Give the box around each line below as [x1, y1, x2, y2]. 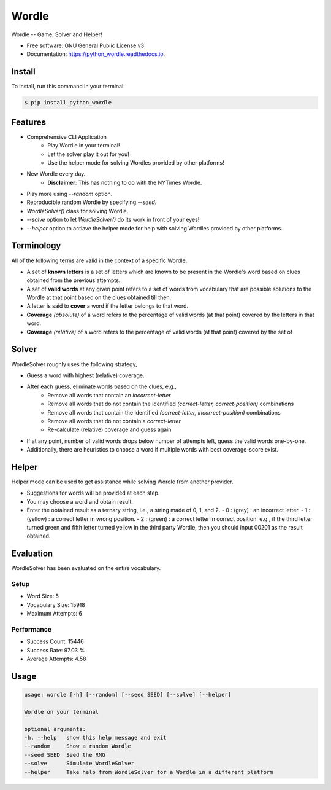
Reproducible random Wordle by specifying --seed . [26, 198, 157, 206]
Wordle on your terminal [24, 708, 99, 715]
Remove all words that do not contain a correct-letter [47, 417, 181, 424]
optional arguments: [24, 725, 86, 732]
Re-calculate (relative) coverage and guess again [47, 426, 172, 433]
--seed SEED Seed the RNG [24, 751, 105, 758]
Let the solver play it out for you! [47, 151, 129, 158]
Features [11, 117, 46, 127]
